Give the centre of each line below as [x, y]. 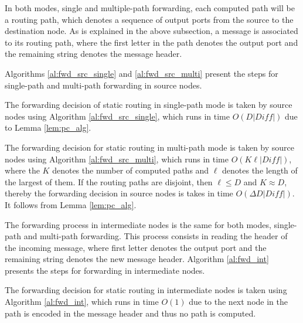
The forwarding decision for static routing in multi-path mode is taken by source [150, 147]
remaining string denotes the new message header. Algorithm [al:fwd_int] [137, 259]
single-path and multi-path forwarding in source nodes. [103, 85]
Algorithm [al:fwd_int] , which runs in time [82, 302]
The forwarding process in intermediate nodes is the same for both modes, [138, 224]
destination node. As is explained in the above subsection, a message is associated [151, 31]
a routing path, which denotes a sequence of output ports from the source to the [149, 19]
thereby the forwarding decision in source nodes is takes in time [119, 193]
